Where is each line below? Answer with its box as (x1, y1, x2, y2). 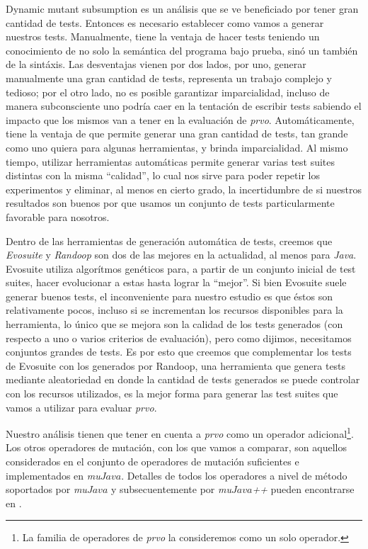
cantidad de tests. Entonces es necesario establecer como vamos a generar (6, 15, 324, 30)
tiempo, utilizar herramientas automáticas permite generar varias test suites (6, 154, 335, 169)
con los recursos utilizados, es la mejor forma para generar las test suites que (6, 386, 338, 401)
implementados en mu (6, 468, 100, 482)
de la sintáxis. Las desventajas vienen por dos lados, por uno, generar (6, 57, 306, 72)
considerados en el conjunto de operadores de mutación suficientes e (6, 454, 299, 469)
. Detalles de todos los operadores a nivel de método (121, 468, 347, 482)
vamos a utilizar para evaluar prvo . (6, 400, 157, 414)
